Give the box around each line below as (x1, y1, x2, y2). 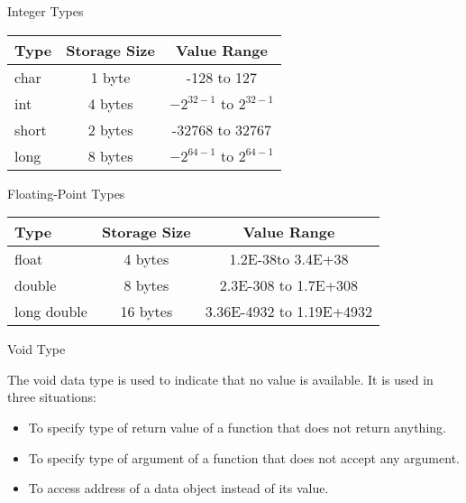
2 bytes (87, 118, 133, 140)
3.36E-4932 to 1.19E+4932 (205, 301, 373, 322)
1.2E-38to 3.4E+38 (229, 248, 349, 270)
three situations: (7, 387, 96, 406)
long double (14, 301, 87, 322)
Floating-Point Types (7, 183, 125, 202)
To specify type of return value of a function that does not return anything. (28, 417, 446, 436)
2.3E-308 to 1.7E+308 (219, 275, 359, 296)
